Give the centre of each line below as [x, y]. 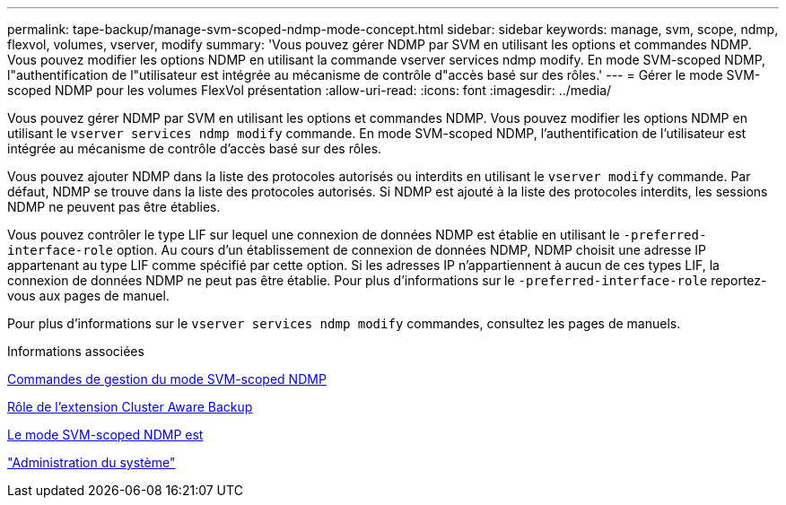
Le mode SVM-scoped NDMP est [105, 435]
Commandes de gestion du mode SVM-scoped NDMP [167, 379]
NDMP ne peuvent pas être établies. [114, 207]
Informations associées [76, 351]
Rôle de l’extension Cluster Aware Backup [130, 407]
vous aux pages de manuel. [88, 296]
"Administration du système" [92, 462]
